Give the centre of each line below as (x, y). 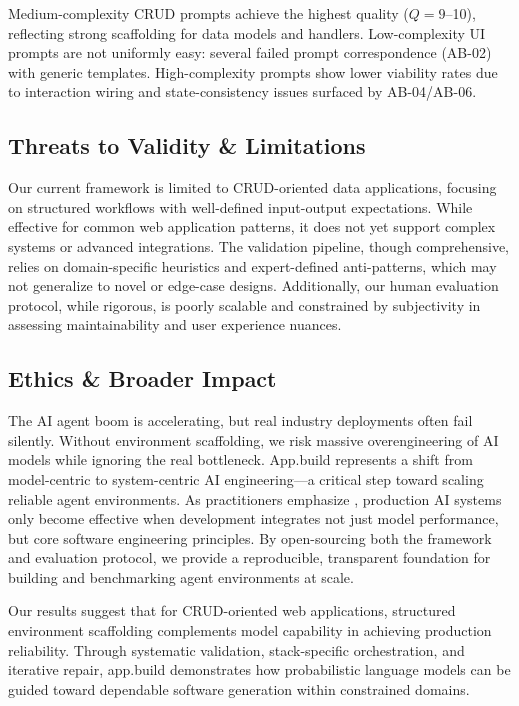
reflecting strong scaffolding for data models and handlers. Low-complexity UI (247, 32)
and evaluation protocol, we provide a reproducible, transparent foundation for (249, 557)
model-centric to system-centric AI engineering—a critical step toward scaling (246, 478)
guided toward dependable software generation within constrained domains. (239, 688)
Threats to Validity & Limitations (187, 145)
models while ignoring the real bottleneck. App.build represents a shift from (240, 459)
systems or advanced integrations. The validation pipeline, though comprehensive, (259, 245)
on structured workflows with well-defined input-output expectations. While (240, 206)
